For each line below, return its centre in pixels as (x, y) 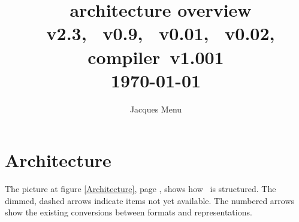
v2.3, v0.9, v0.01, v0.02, (161, 33)
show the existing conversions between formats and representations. (129, 212)
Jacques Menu (156, 109)
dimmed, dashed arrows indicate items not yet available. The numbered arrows (150, 200)
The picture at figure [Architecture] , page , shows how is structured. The (141, 189)
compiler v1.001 (156, 57)
